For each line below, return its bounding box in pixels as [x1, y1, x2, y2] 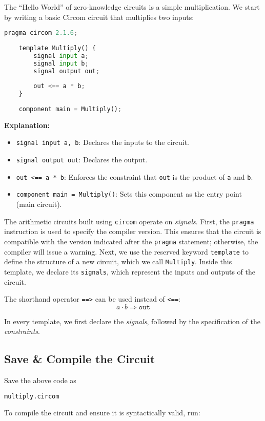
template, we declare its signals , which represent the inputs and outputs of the [4, 266, 255, 277]
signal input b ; [33, 59, 89, 67]
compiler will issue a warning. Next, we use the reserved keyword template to [4, 246, 249, 257]
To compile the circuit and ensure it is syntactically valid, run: [4, 407, 200, 417]
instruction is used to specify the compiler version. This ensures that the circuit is [4, 226, 261, 237]
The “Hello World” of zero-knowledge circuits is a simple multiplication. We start [4, 2, 260, 12]
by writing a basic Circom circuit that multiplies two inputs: [4, 11, 194, 22]
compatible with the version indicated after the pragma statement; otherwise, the [4, 236, 258, 246]
